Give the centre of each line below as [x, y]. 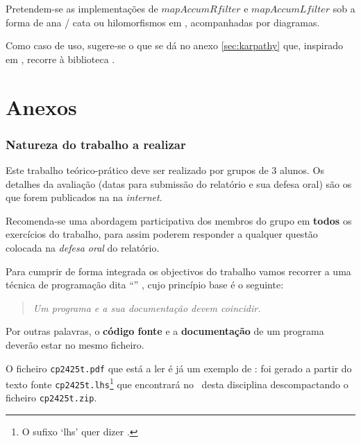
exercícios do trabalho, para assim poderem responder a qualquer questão [162, 234]
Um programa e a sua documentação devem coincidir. [147, 307]
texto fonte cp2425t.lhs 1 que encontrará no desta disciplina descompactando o [177, 383]
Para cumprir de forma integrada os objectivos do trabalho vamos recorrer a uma [178, 271]
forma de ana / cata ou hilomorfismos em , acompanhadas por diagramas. [163, 22]
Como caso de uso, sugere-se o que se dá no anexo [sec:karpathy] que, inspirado [174, 45]
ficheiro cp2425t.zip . [51, 398]
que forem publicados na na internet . [84, 197]
